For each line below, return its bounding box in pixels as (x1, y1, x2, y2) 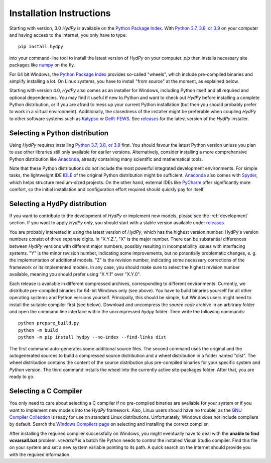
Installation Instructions (9, 8, 111, 19)
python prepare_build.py (18, 320, 79, 326)
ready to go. (9, 374, 35, 380)
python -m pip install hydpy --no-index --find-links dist (18, 334, 167, 340)
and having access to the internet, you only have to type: (9, 32, 127, 38)
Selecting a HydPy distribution (9, 199, 107, 208)
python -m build (18, 327, 58, 333)
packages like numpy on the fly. (9, 62, 75, 68)
